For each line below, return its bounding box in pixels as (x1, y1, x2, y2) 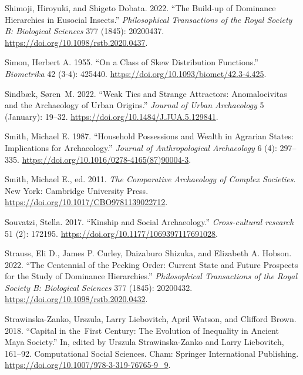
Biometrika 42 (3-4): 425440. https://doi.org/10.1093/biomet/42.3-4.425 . (5, 67, 267, 79)
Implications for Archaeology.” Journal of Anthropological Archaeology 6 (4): (5, 141, 277, 153)
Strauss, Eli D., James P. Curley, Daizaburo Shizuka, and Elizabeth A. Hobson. (5, 247, 292, 259)
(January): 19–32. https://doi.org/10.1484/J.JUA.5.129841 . (5, 110, 218, 122)
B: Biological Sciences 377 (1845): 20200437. (5, 25, 164, 37)
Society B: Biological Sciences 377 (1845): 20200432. (5, 281, 193, 293)
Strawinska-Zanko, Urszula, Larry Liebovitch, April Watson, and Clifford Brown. (5, 313, 297, 325)
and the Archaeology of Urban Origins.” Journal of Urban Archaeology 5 (5, 99, 264, 111)
